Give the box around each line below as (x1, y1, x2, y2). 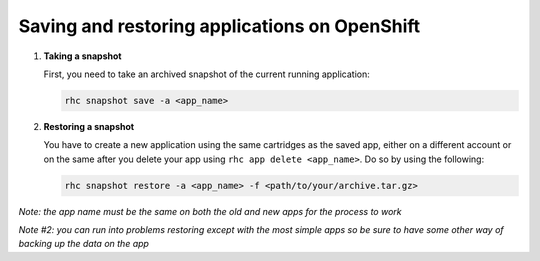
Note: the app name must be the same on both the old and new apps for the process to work (18, 205, 402, 217)
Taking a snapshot (43, 50, 122, 62)
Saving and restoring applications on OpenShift (18, 15, 421, 37)
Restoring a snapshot (43, 120, 135, 132)
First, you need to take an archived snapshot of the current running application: (43, 68, 370, 80)
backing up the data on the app (18, 238, 150, 250)
